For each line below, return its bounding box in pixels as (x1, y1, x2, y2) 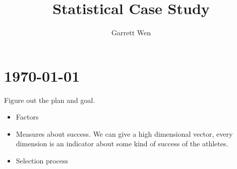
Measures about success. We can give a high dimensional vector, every (16, 128, 233, 139)
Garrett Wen (111, 27, 151, 38)
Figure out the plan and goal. (4, 94, 95, 105)
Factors (16, 111, 39, 122)
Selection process (16, 155, 69, 166)
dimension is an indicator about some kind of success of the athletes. (16, 138, 228, 149)
